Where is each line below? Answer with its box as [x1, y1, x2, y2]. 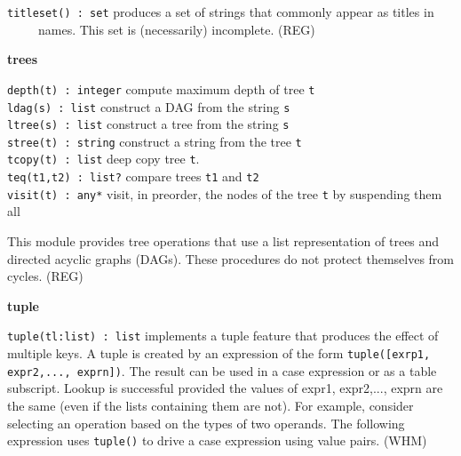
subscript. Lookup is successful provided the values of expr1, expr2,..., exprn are [7, 379, 443, 397]
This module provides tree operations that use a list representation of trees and [7, 232, 440, 251]
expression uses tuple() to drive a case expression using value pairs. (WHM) [7, 431, 427, 450]
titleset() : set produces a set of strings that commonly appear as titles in [7, 3, 434, 20]
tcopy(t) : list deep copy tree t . [7, 149, 200, 168]
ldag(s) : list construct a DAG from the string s [7, 97, 290, 116]
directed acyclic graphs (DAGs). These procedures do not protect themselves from [7, 249, 454, 268]
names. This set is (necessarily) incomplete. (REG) [37, 20, 315, 38]
